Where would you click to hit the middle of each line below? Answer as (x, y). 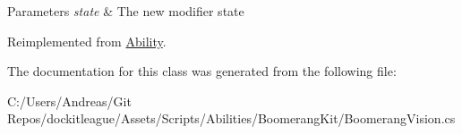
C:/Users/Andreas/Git (69, 100)
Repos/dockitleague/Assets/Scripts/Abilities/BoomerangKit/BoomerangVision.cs (231, 118)
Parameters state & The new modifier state (126, 11)
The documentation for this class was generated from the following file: (202, 71)
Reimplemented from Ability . (87, 41)
